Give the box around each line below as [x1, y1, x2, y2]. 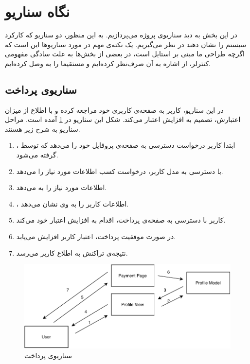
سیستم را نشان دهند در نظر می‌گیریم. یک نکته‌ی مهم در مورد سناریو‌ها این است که [5, 39, 247, 49]
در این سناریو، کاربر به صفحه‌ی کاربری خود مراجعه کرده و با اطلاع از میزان [5, 104, 224, 115]
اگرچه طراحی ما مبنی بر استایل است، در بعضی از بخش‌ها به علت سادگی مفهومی [5, 49, 245, 59]
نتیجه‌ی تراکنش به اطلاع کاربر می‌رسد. [16, 247, 128, 258]
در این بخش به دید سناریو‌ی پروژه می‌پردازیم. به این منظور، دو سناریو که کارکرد [5, 30, 237, 40]
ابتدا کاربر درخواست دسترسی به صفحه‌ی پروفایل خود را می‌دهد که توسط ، [16, 140, 235, 150]
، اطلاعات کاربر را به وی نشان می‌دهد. [16, 198, 129, 208]
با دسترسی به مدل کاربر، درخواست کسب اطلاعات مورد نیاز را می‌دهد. [16, 166, 223, 176]
